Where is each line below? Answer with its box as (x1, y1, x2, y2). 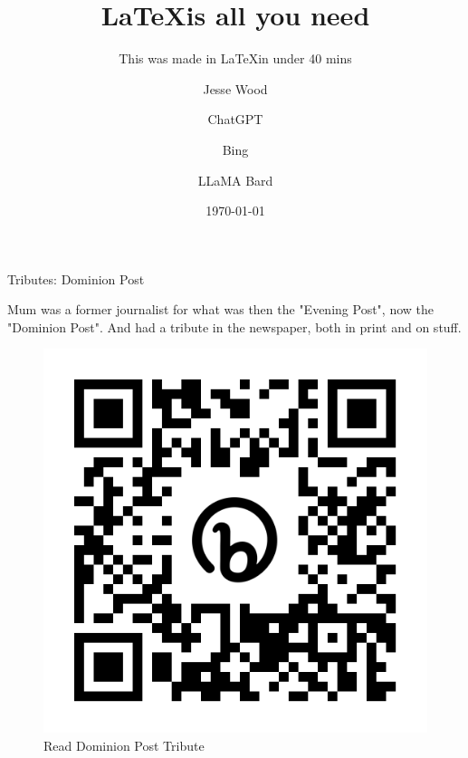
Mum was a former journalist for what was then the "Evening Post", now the (7, 300, 434, 319)
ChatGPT (207, 110, 263, 129)
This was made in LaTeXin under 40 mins (119, 49, 352, 68)
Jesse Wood (203, 79, 268, 98)
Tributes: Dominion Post (7, 269, 145, 288)
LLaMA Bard (197, 170, 273, 189)
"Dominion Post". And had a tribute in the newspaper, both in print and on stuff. (7, 317, 462, 336)
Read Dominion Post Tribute (43, 736, 205, 755)
